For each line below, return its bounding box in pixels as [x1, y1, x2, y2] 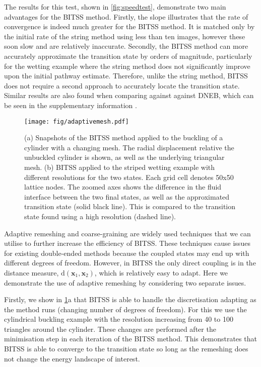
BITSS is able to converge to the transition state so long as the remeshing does [4, 343, 248, 354]
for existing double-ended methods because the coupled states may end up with [4, 247, 249, 258]
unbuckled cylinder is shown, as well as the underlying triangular [24, 152, 225, 162]
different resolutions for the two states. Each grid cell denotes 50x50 [24, 171, 234, 182]
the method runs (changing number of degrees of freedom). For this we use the [4, 304, 247, 314]
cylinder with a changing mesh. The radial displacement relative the [24, 142, 234, 152]
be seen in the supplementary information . [4, 100, 137, 110]
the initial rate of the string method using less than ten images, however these [4, 31, 245, 41]
